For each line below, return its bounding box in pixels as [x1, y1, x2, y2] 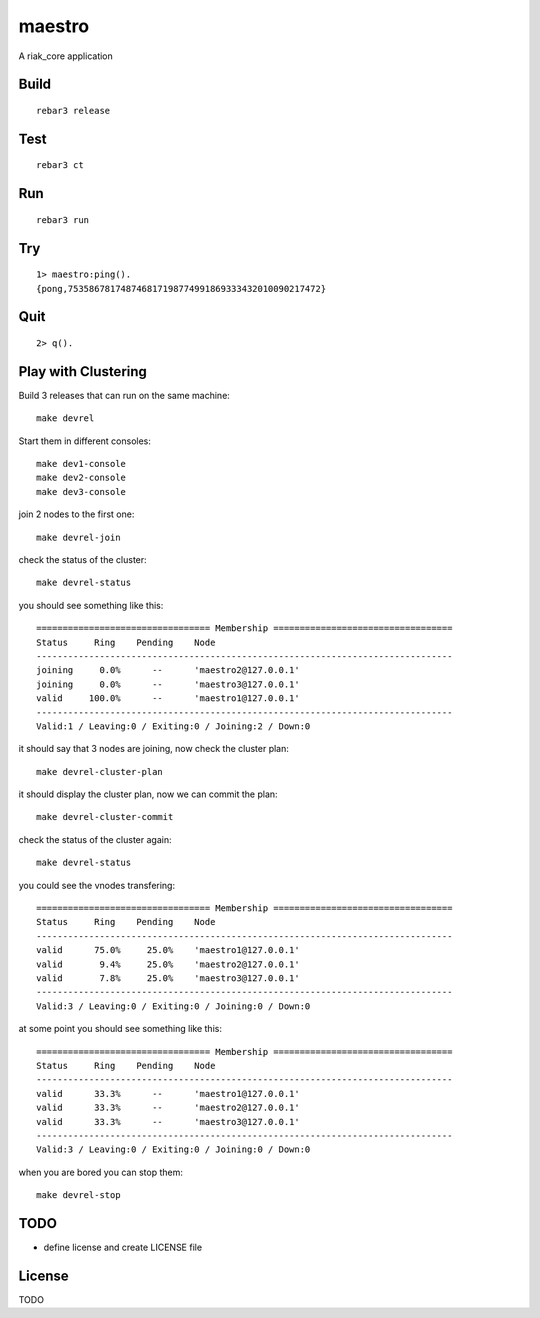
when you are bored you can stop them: [18, 1166, 184, 1178]
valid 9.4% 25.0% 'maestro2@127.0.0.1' [36, 958, 300, 970]
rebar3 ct [36, 160, 84, 171]
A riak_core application [18, 50, 114, 62]
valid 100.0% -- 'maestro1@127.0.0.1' [36, 693, 300, 704]
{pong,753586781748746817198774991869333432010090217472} [36, 283, 327, 294]
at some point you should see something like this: [18, 1023, 222, 1035]
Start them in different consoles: [18, 435, 152, 447]
